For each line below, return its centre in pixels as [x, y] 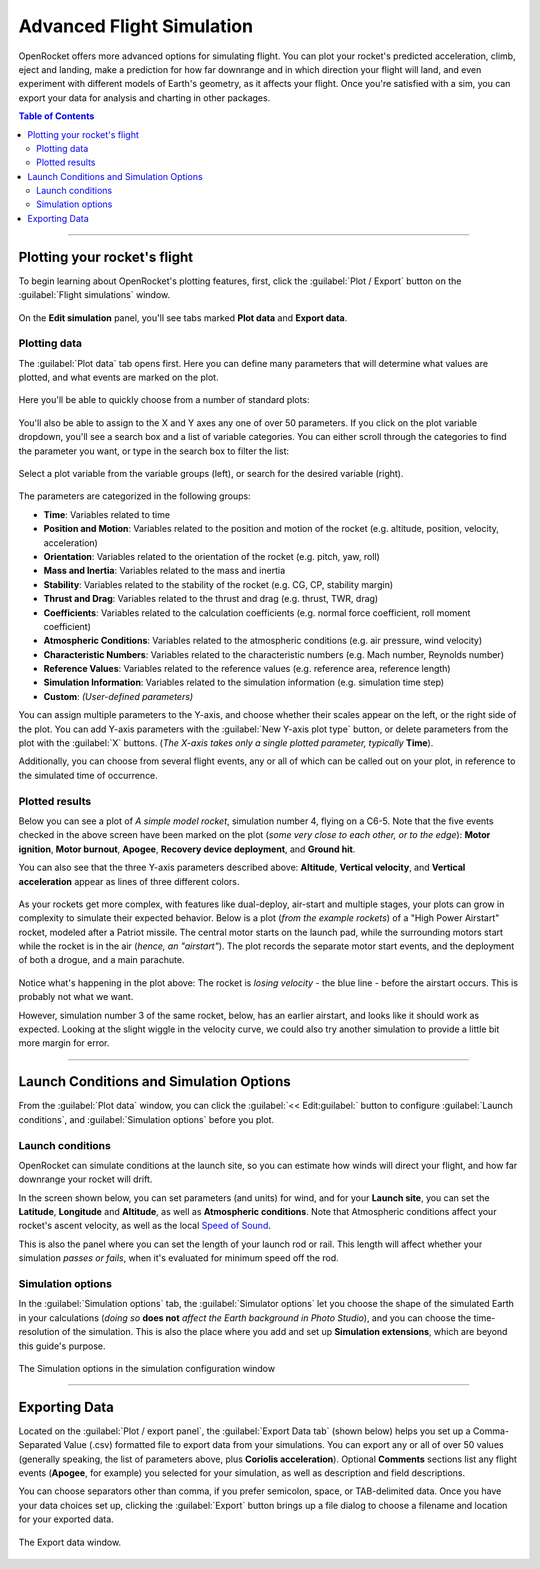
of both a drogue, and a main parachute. [101, 960]
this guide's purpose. [62, 1346]
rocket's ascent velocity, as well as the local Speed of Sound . [145, 1226]
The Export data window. [70, 1542]
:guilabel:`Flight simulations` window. [94, 295]
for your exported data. [66, 1519]
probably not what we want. [76, 997]
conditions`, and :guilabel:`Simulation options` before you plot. [146, 1119]
